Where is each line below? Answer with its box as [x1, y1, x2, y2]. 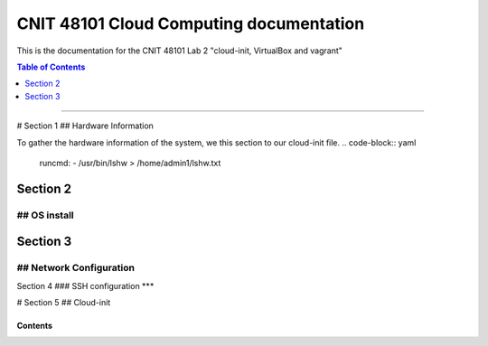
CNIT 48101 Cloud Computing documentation [16, 14, 365, 33]
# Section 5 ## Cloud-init [16, 297, 111, 308]
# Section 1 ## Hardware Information [16, 120, 154, 131]
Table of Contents [16, 61, 86, 72]
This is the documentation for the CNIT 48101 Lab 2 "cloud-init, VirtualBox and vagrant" [16, 45, 343, 56]
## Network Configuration [16, 262, 136, 275]
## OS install [16, 209, 74, 221]
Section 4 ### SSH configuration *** [16, 280, 155, 291]
